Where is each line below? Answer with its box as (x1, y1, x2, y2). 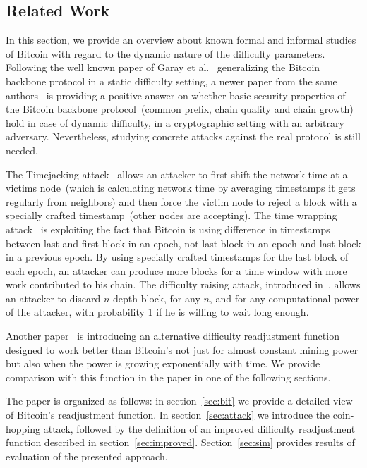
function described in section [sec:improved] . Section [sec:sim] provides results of (6, 435, 355, 450)
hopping (6, 421, 41, 436)
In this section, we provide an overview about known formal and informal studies (6, 32, 356, 47)
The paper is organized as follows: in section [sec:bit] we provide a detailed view (6, 393, 353, 408)
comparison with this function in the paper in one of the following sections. (6, 369, 331, 384)
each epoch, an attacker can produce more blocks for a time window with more (6, 263, 347, 278)
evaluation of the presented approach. (6, 448, 168, 463)
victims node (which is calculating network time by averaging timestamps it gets (6, 180, 356, 195)
